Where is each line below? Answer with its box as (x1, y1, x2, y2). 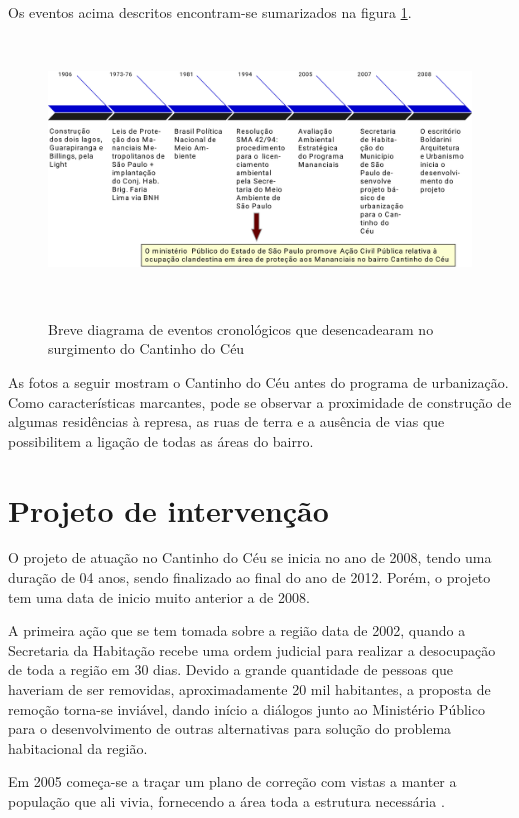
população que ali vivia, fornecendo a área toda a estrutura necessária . (8, 790, 445, 811)
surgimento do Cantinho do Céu (48, 338, 245, 359)
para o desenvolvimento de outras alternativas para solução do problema (8, 718, 452, 739)
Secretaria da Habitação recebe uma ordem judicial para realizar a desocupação (8, 639, 496, 660)
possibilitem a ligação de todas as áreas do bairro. (8, 430, 314, 451)
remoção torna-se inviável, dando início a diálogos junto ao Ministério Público (8, 698, 485, 719)
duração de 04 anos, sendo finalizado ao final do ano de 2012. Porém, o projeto (8, 567, 491, 588)
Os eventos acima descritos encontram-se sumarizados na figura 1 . (8, 2, 412, 22)
